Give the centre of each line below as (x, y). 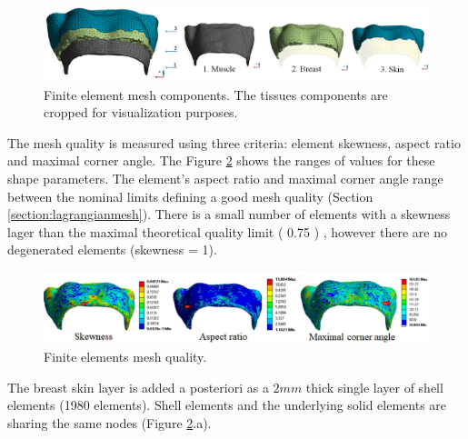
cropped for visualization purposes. (141, 112)
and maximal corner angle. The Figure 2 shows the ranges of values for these (221, 160)
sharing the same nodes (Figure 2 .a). (110, 422)
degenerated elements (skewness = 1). (112, 249)
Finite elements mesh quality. (125, 357)
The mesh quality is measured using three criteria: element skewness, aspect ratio (234, 142)
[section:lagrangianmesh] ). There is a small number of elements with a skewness (229, 214)
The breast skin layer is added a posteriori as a (138, 387)
